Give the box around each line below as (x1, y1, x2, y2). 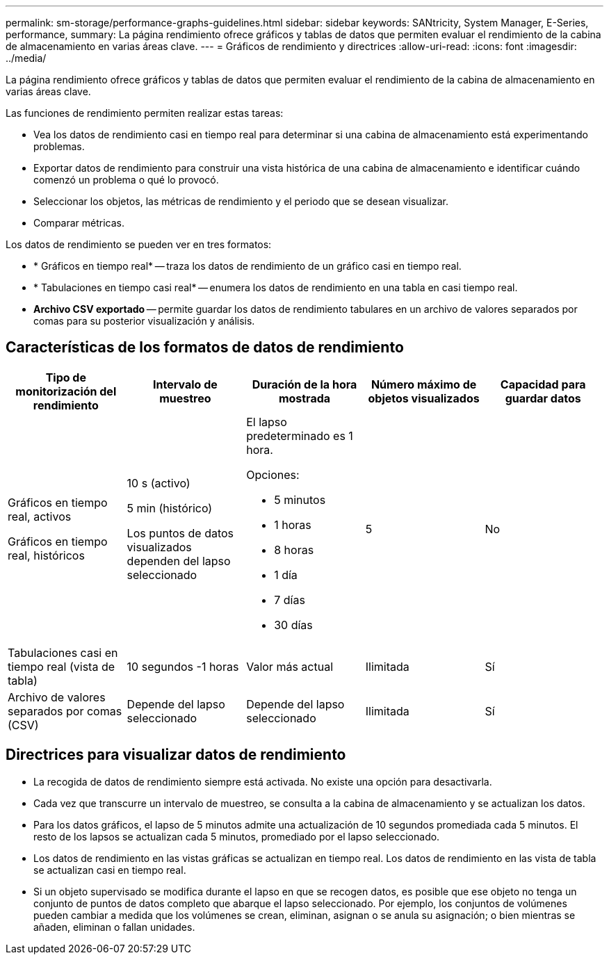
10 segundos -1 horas (127, 659, 239, 674)
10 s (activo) (127, 475, 190, 490)
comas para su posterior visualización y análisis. (33, 315, 255, 327)
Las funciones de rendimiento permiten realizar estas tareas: (6, 107, 284, 119)
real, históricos (8, 548, 85, 562)
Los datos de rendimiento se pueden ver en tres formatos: (6, 238, 272, 250)
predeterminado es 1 (246, 428, 353, 443)
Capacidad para (500, 377, 586, 391)
